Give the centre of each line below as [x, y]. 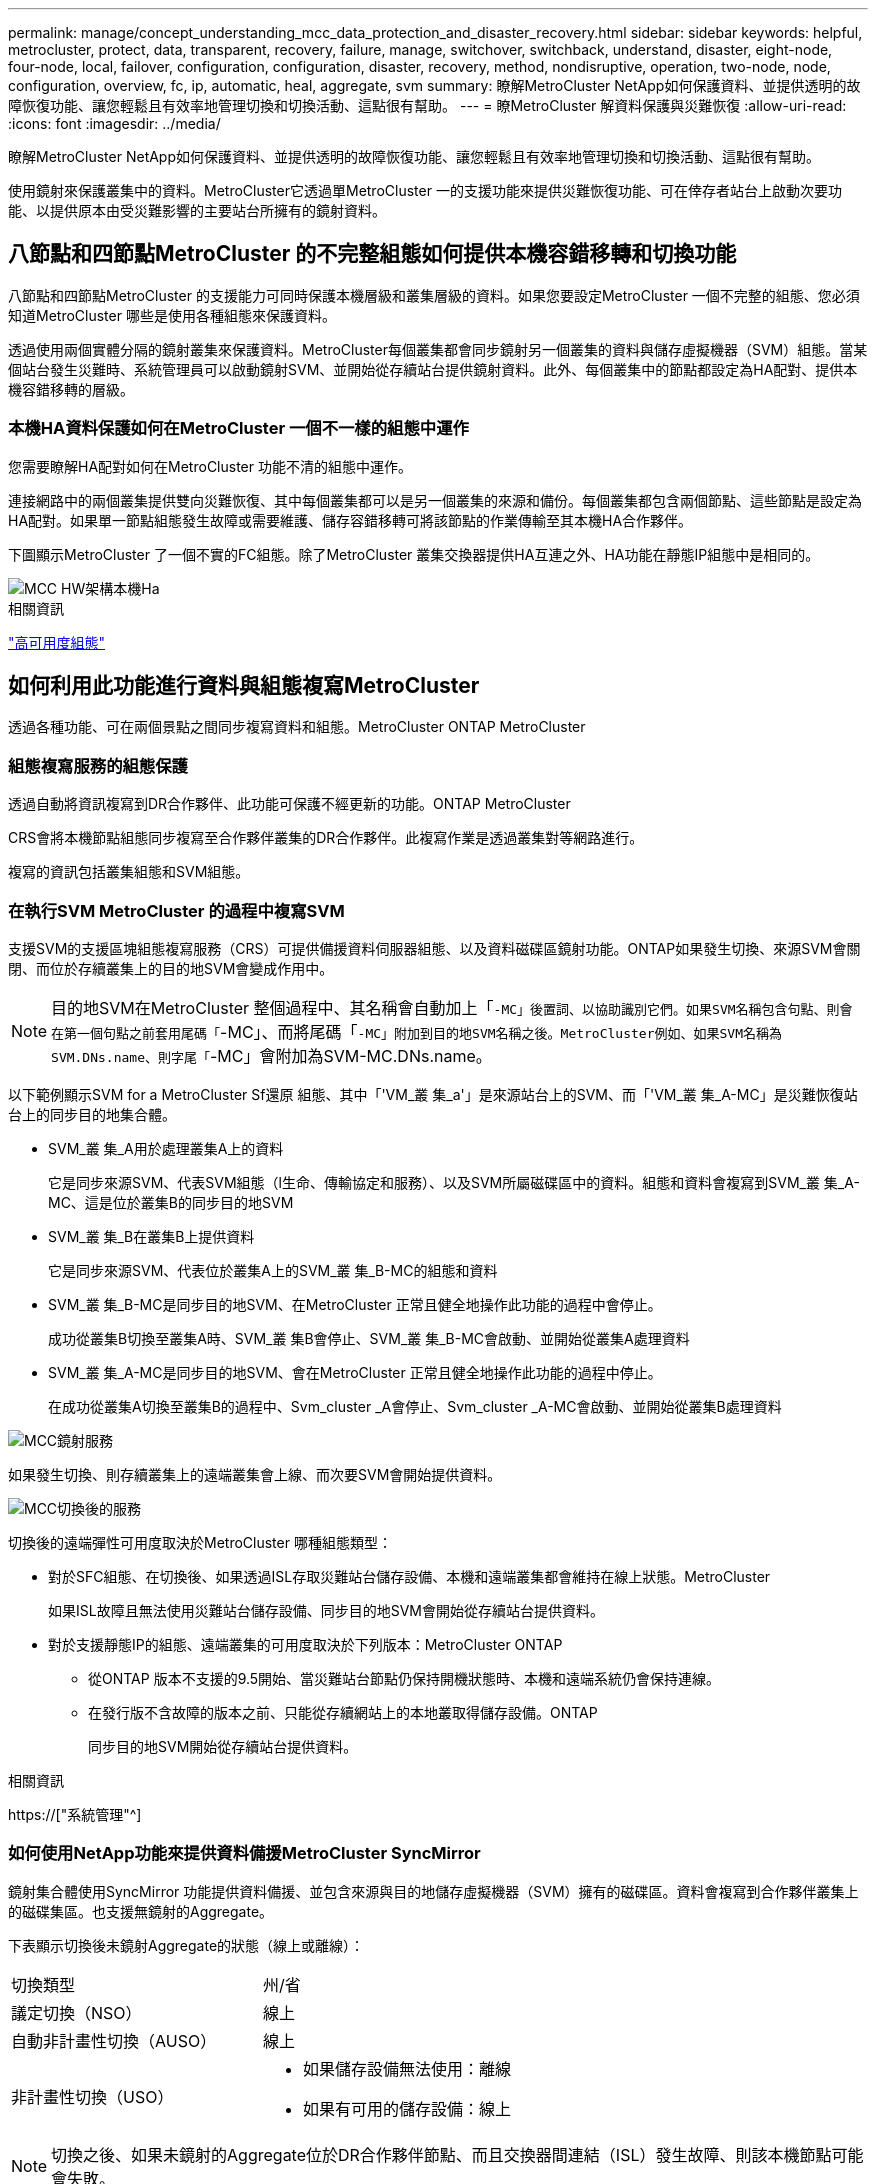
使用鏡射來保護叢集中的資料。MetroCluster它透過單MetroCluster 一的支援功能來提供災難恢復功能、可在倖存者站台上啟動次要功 [425, 190]
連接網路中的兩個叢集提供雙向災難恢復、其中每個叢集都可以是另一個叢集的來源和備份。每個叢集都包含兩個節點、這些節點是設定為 [435, 500]
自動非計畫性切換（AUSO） [114, 2040]
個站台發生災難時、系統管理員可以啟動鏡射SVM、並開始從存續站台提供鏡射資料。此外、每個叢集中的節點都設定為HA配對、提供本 [433, 369]
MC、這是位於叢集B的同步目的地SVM [171, 1202]
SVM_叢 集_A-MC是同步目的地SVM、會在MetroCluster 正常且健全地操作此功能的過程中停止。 [355, 1372]
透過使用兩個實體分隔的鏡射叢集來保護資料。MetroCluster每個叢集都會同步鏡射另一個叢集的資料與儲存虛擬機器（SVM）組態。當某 [438, 349]
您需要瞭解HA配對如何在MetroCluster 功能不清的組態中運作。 [210, 466]
